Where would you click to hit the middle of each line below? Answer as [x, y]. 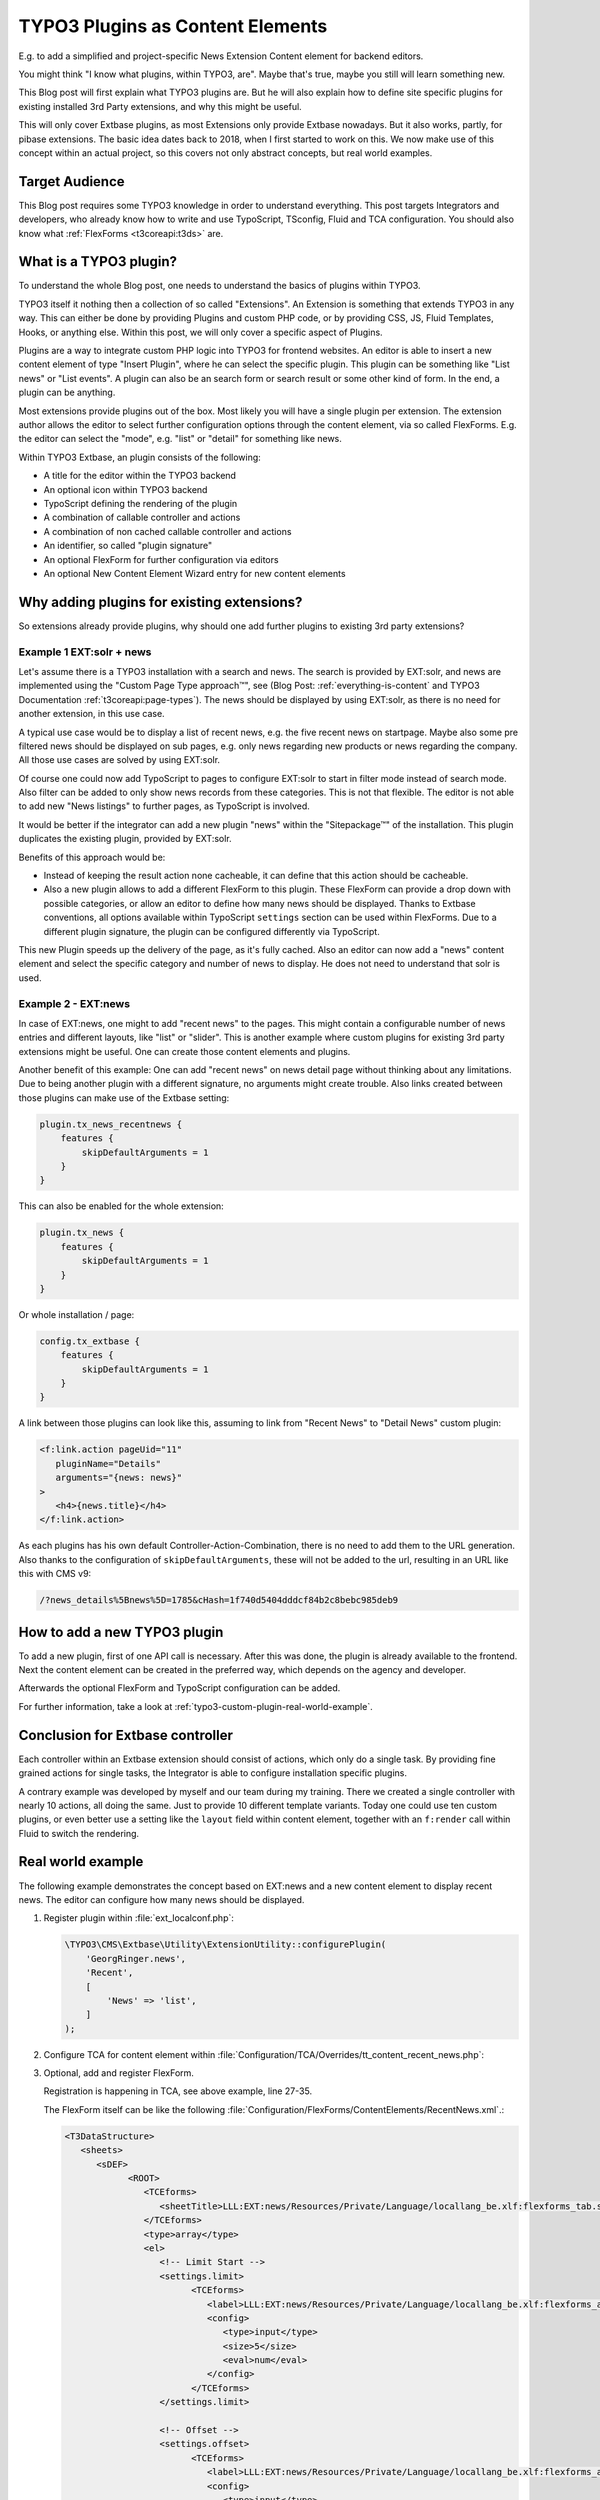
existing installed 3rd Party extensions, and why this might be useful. [160, 106]
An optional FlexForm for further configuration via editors [161, 559]
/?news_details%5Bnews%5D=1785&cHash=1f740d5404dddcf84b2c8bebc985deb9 [219, 1600]
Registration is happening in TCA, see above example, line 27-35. [178, 2091]
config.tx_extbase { [89, 1341]
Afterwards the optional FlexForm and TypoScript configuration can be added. [179, 1688]
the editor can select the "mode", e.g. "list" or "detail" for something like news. [180, 439]
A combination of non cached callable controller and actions [167, 531]
